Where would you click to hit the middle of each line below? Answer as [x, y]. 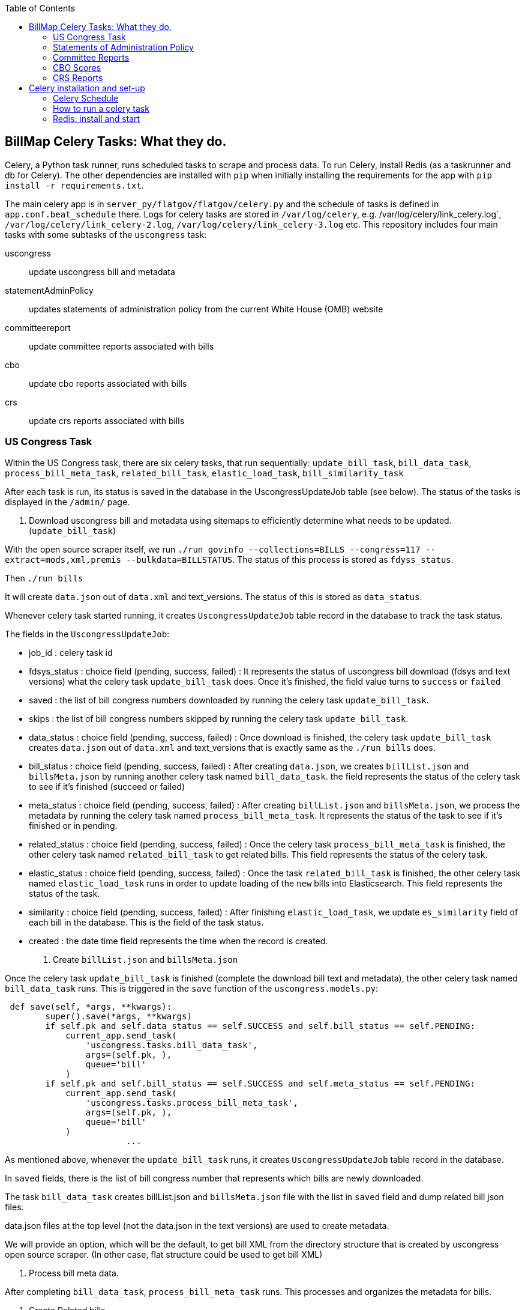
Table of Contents [40, 8]
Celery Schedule [86, 98]
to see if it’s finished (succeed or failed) [107, 786]
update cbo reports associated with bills [108, 383]
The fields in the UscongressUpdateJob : [87, 634]
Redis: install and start [97, 119]
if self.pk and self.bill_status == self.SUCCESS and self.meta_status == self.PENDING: [260, 1083]
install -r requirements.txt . [74, 185]
